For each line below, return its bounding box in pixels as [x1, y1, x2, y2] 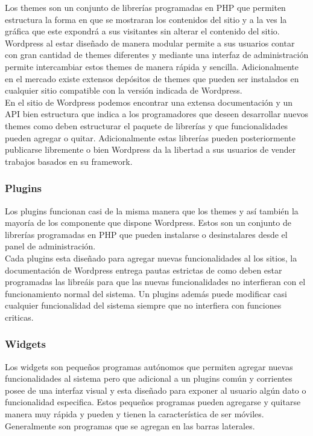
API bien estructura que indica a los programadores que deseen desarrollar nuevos [5, 107, 309, 120]
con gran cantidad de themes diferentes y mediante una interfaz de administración [5, 48, 309, 61]
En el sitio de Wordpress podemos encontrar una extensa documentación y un [5, 95, 293, 108]
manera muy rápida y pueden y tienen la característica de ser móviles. [5, 408, 264, 420]
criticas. [5, 310, 34, 323]
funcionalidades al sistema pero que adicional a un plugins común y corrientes [5, 372, 292, 385]
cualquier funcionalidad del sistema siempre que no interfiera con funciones [5, 299, 282, 312]
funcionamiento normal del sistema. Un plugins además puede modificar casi [5, 287, 287, 300]
